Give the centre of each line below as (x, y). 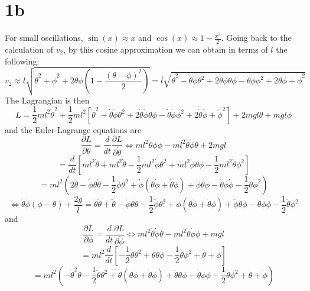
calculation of (29, 49)
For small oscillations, (44, 38)
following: (22, 61)
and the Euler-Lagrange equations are (73, 129)
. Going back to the (256, 38)
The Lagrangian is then (47, 100)
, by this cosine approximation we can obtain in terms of (166, 49)
